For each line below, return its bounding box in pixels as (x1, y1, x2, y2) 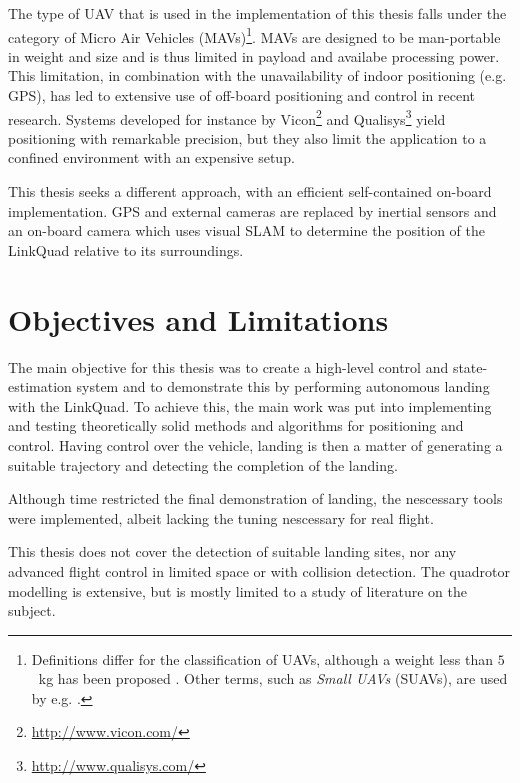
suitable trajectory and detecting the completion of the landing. (8, 454, 398, 475)
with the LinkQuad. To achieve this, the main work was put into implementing (8, 395, 492, 416)
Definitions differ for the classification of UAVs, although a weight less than (31, 648, 493, 669)
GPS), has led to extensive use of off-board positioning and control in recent (8, 85, 476, 106)
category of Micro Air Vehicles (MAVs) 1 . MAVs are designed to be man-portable (8, 23, 501, 47)
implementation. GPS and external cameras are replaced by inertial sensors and (8, 200, 497, 221)
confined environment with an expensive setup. (8, 147, 295, 168)
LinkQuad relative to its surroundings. (8, 239, 244, 260)
